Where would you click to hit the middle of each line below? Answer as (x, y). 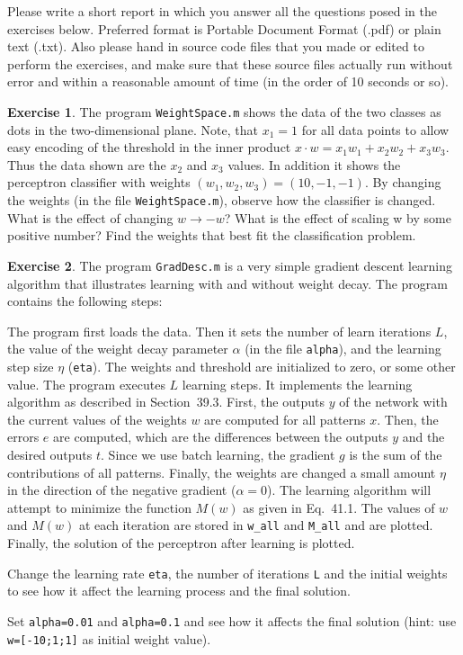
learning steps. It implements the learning (297, 384)
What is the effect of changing (90, 217)
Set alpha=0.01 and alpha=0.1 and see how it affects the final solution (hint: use (232, 620)
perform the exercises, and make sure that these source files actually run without (230, 63)
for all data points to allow (375, 129)
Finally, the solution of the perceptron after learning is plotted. (181, 543)
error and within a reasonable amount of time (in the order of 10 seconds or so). (228, 81)
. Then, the (408, 419)
